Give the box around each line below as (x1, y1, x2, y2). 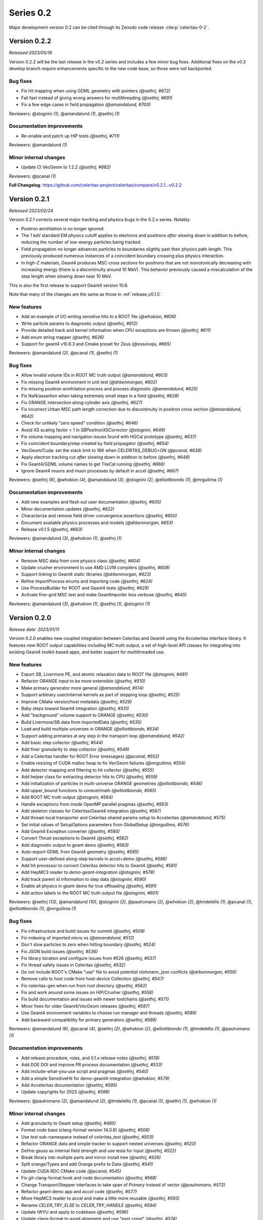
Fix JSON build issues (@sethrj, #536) (21, 948, 98, 954)
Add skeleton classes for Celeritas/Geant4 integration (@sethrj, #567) (21, 808, 162, 813)
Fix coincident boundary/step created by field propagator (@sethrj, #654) (21, 441, 169, 447)
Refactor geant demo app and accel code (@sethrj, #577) (21, 1188, 137, 1194)
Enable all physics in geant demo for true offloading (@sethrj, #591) (21, 883, 157, 889)
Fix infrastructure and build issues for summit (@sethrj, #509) (21, 928, 145, 934)
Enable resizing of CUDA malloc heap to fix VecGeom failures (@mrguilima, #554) (21, 760, 186, 766)
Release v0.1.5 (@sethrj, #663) (21, 527, 83, 532)
